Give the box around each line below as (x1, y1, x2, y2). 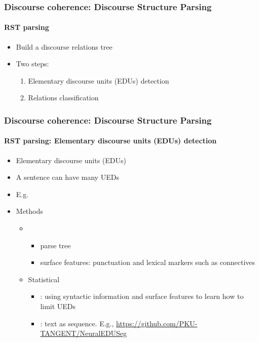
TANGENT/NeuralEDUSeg (40, 328, 127, 338)
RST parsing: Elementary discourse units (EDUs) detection (4, 135, 217, 146)
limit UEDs (40, 301, 76, 311)
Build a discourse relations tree (16, 41, 113, 52)
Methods (16, 206, 43, 216)
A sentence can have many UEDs (16, 172, 119, 182)
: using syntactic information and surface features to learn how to (40, 291, 244, 301)
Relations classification (28, 92, 99, 103)
